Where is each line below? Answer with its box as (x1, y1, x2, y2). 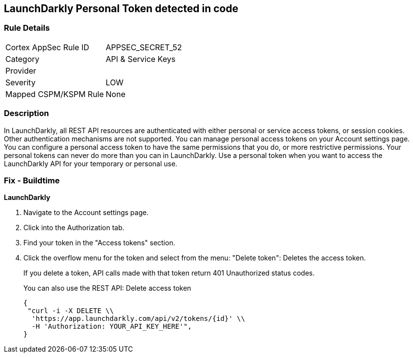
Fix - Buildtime (4, 175, 60, 185)
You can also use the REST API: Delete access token (23, 284, 191, 293)
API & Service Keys (106, 54, 176, 64)
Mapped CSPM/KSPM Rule (5, 89, 104, 99)
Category (5, 54, 39, 64)
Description (4, 108, 49, 119)
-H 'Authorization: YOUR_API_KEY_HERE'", (31, 322, 192, 331)
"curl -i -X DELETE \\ (27, 307, 114, 315)
